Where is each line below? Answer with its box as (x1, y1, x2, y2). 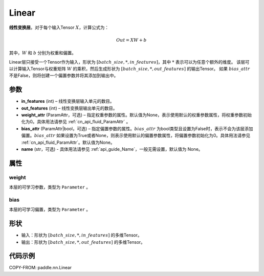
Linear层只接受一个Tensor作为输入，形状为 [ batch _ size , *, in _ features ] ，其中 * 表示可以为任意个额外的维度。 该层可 (9, 59, 250, 65)
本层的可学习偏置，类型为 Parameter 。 (9, 207, 90, 212)
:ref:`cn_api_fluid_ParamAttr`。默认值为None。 (21, 139, 115, 145)
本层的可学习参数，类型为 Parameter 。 (9, 184, 90, 190)
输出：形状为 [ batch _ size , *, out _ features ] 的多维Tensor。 (21, 239, 145, 245)
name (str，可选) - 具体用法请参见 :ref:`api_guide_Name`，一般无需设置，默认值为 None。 (21, 146, 203, 152)
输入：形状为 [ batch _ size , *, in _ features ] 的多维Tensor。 (21, 232, 142, 238)
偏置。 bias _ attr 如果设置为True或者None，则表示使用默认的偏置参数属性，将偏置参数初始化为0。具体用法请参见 (21, 133, 250, 138)
